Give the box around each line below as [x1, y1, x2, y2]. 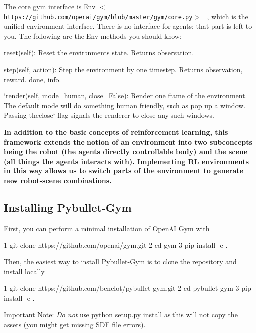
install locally [4, 266, 45, 276]
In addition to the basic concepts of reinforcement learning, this [4, 127, 228, 137]
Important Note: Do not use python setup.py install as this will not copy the [4, 309, 238, 320]
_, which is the [202, 11, 248, 21]
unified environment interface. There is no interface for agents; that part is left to [4, 21, 252, 31]
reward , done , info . [4, 74, 61, 84]
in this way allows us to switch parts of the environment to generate [4, 166, 243, 176]
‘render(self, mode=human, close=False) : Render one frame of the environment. [4, 90, 247, 101]
